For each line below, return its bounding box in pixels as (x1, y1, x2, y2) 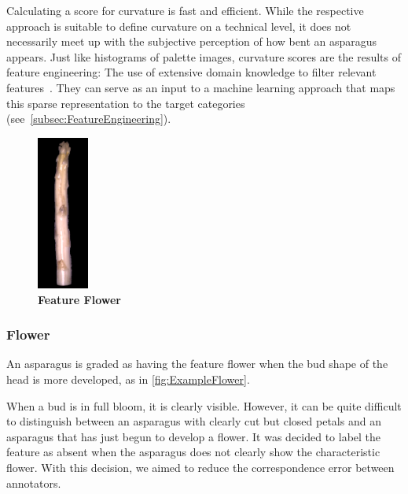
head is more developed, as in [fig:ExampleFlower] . (6, 370, 250, 387)
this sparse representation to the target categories (6, 95, 245, 111)
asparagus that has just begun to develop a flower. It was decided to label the (6, 428, 381, 444)
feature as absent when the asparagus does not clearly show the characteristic (6, 444, 380, 460)
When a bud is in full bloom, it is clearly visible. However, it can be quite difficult (6, 397, 402, 414)
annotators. (6, 474, 61, 491)
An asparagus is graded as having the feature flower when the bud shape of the (6, 355, 388, 372)
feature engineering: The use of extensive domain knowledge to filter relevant (6, 64, 377, 80)
